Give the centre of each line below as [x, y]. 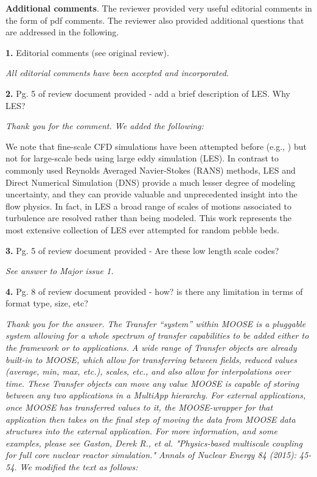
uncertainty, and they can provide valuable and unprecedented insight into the [152, 194]
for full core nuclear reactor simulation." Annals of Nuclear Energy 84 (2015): [151, 455]
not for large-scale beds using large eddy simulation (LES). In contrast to [142, 158]
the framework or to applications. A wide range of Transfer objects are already [151, 348]
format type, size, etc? [47, 303]
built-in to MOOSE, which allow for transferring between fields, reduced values [151, 359]
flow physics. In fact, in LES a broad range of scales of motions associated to [148, 206]
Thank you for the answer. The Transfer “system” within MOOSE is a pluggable [156, 323]
